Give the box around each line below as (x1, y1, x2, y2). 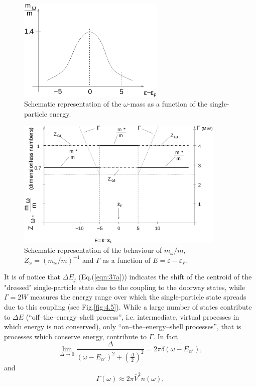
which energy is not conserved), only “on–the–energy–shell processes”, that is (4, 321, 241, 332)
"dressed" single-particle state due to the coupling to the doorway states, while (4, 281, 245, 292)
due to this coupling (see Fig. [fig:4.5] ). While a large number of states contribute (4, 302, 252, 312)
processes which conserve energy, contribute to (4, 331, 147, 341)
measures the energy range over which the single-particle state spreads (30, 292, 246, 302)
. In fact (153, 331, 178, 341)
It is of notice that (4, 271, 61, 282)
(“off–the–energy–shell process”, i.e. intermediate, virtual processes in (26, 311, 239, 322)
